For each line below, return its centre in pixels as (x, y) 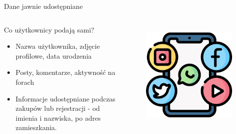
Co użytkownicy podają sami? (49, 29)
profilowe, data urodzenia (54, 55)
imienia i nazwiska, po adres (58, 117)
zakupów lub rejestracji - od (58, 108)
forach (25, 82)
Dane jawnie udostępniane (44, 6)
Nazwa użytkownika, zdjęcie (58, 46)
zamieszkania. (36, 127)
